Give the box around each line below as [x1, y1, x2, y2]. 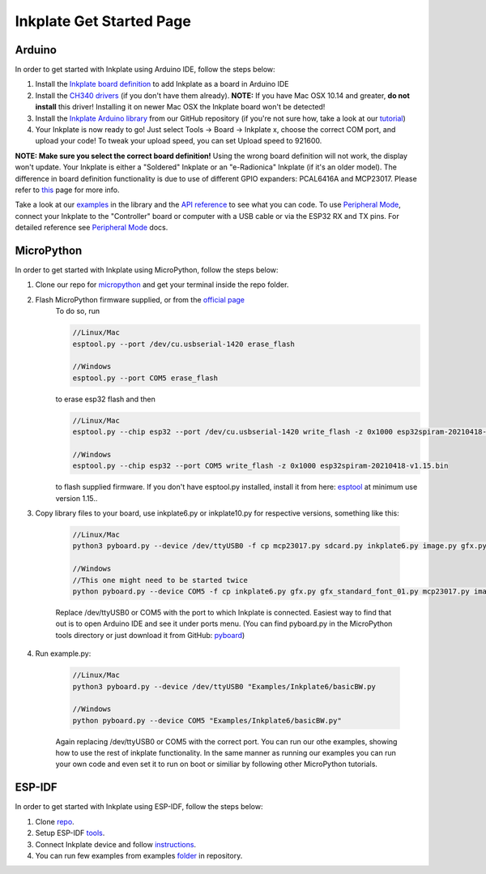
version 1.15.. [55, 493, 98, 503]
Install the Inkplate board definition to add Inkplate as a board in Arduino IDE [35, 79, 289, 89]
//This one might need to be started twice [72, 576, 249, 585]
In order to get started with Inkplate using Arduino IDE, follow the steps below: [15, 65, 275, 75]
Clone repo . [35, 816, 75, 826]
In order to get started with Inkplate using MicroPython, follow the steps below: [15, 265, 279, 275]
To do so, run [55, 306, 100, 316]
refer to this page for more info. [15, 185, 120, 195]
